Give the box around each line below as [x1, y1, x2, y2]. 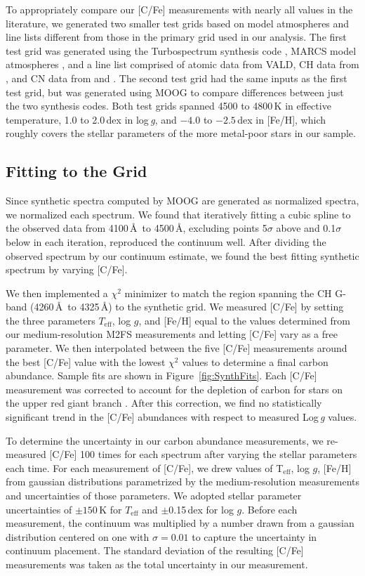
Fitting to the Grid [6, 160, 147, 182]
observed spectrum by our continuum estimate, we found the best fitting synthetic [6, 248, 359, 263]
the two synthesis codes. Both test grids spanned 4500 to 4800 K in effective [6, 98, 331, 113]
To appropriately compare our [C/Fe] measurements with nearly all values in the [6, 2, 353, 16]
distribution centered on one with [6, 529, 150, 544]
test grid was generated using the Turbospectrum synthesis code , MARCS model [6, 43, 357, 58]
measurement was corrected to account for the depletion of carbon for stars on [6, 381, 343, 396]
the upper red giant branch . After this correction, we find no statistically [6, 395, 322, 410]
